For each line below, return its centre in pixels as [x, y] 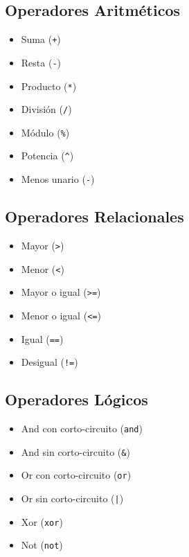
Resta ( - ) [41, 62]
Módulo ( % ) [45, 132]
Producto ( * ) [49, 86]
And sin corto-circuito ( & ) [75, 451]
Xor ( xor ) [42, 521]
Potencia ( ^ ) [47, 156]
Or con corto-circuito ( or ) [76, 475]
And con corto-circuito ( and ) [82, 428]
